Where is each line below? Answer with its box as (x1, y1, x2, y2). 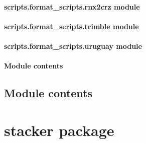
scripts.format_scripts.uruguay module (4, 40, 142, 51)
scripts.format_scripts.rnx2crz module (4, 1, 140, 12)
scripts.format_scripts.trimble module (4, 21, 139, 31)
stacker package (4, 119, 114, 140)
